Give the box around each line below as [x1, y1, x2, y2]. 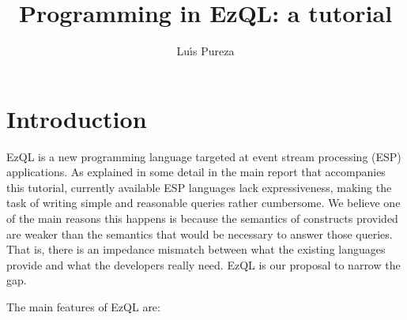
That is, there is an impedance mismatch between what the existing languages [6, 241, 386, 258]
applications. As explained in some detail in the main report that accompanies [6, 164, 386, 180]
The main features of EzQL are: [6, 299, 160, 314]
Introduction [6, 102, 147, 134]
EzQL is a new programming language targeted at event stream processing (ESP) [6, 148, 401, 164]
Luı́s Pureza [176, 43, 235, 59]
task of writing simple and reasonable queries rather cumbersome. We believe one [6, 194, 401, 211]
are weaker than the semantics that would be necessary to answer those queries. [6, 225, 393, 242]
